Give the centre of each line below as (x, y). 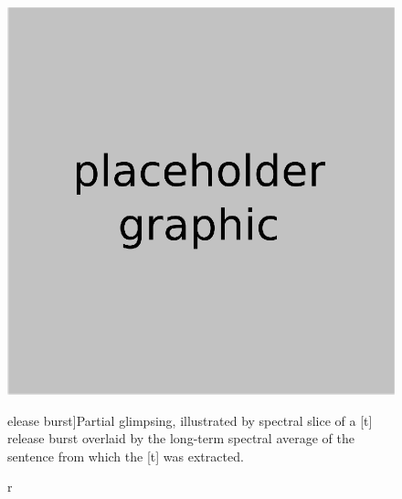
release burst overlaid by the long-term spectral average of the (181, 438)
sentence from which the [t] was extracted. (126, 456)
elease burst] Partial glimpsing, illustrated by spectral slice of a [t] (190, 420)
